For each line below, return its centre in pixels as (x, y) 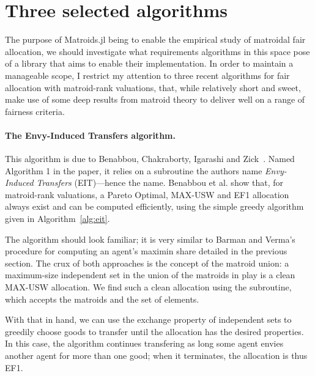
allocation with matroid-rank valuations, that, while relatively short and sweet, (153, 87)
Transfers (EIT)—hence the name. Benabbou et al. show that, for (160, 182)
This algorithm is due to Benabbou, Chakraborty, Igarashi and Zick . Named (150, 159)
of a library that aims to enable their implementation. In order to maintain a (149, 63)
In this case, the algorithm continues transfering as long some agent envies (144, 343)
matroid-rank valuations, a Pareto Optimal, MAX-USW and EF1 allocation (147, 194)
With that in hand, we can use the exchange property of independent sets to (148, 319)
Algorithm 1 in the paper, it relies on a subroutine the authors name (134, 170)
